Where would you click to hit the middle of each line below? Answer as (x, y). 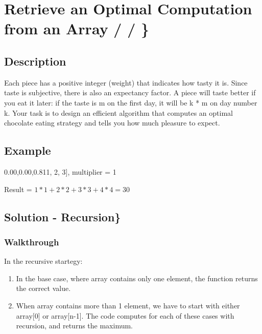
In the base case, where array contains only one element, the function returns (137, 278)
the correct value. (43, 288)
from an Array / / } (77, 28)
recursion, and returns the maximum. (75, 326)
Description (35, 61)
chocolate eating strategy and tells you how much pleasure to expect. (112, 123)
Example (28, 150)
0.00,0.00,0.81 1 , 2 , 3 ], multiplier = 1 (60, 171)
